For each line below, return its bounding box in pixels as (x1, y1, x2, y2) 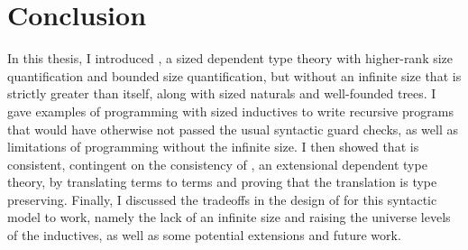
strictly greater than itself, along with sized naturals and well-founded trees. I (7, 84, 436, 103)
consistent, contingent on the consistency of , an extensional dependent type (7, 154, 427, 173)
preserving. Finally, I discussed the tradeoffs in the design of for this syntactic (7, 190, 437, 208)
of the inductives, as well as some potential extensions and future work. (7, 226, 401, 245)
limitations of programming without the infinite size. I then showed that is (7, 137, 419, 156)
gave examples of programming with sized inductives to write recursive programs (7, 101, 454, 120)
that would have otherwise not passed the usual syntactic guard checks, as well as (7, 119, 458, 138)
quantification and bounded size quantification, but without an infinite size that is (7, 66, 462, 85)
